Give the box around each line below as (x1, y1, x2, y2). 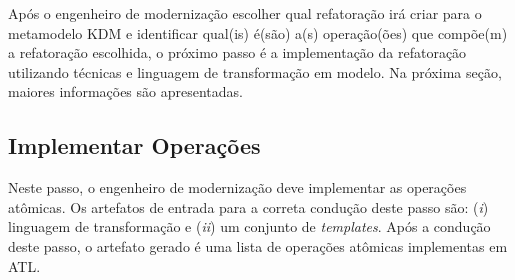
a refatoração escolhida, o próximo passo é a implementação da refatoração (8, 42, 467, 63)
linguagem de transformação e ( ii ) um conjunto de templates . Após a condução (8, 216, 491, 237)
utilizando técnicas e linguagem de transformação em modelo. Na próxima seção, (8, 61, 502, 82)
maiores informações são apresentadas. (8, 81, 243, 102)
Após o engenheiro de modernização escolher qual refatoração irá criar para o (8, 3, 482, 23)
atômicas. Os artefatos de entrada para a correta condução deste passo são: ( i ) (8, 196, 489, 217)
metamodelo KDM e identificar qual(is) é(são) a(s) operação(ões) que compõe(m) (8, 22, 508, 43)
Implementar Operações (8, 130, 261, 161)
